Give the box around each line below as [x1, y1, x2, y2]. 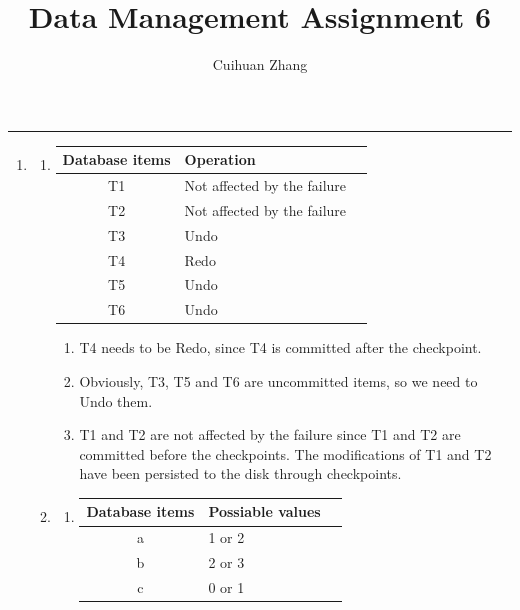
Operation [184, 149, 256, 170]
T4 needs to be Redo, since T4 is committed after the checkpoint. [79, 337, 482, 358]
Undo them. [79, 390, 153, 411]
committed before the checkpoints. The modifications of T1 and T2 [79, 443, 492, 464]
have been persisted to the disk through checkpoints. [79, 463, 402, 484]
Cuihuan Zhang [212, 54, 308, 75]
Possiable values [208, 501, 321, 522]
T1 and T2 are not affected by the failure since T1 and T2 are [79, 424, 461, 445]
